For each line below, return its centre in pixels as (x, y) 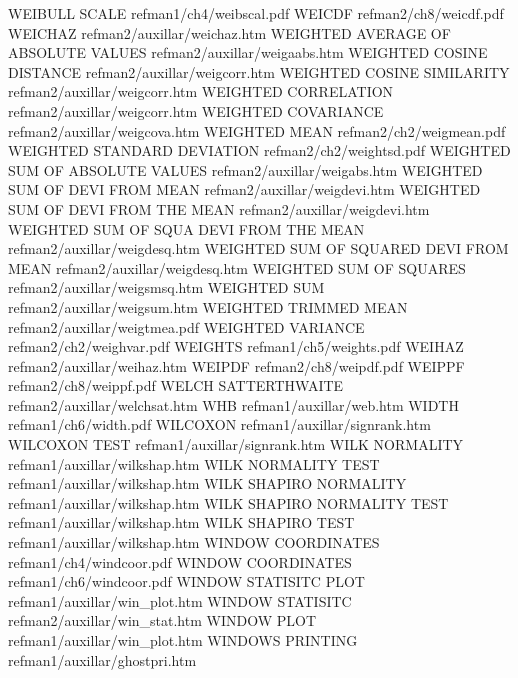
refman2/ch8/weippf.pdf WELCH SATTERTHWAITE (176, 385)
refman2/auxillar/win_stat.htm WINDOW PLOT (162, 620)
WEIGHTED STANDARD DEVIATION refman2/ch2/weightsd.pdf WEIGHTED (259, 150)
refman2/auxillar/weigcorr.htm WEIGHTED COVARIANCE (196, 110)
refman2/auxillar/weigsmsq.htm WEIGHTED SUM (166, 287)
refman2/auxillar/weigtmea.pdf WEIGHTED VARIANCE (186, 326)
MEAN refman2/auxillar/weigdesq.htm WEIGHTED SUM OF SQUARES (237, 267)
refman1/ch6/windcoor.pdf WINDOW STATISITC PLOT (186, 581)
